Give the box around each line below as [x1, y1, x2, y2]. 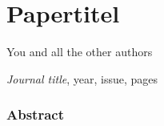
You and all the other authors [6, 43, 153, 60]
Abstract [6, 104, 64, 124]
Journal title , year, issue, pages [6, 70, 158, 87]
